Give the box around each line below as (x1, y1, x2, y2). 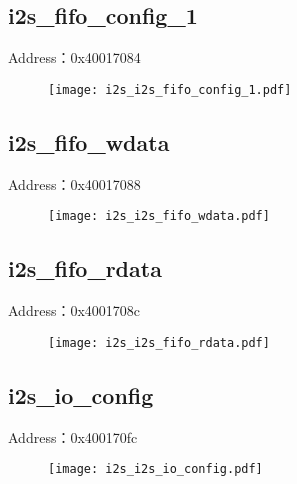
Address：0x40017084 (8, 47, 141, 68)
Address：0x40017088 (8, 173, 141, 194)
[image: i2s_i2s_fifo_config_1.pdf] (48, 82, 292, 97)
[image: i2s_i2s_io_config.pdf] (48, 462, 263, 477)
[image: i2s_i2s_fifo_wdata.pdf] (48, 209, 270, 224)
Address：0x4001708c (8, 300, 141, 321)
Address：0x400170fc (8, 426, 138, 447)
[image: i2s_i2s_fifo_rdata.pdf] (48, 335, 270, 350)
